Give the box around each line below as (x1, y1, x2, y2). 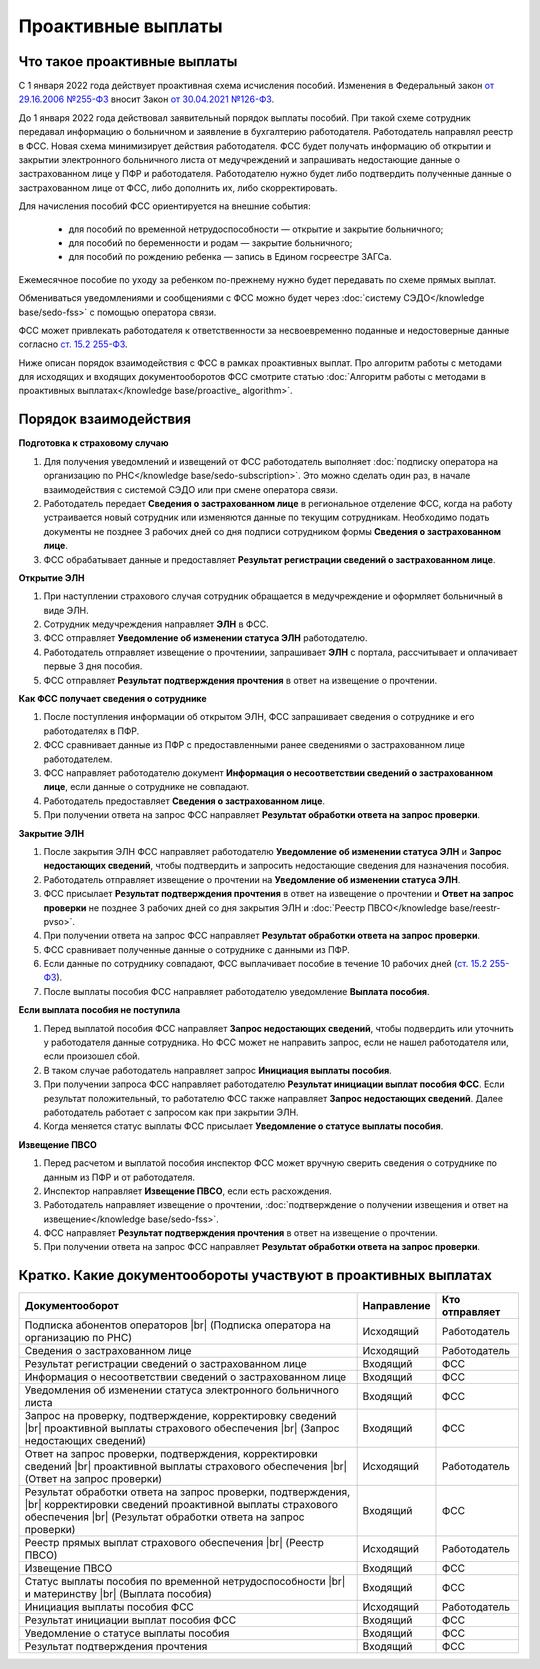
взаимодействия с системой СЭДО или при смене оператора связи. (43, 483, 339, 495)
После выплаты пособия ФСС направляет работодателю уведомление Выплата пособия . (43, 985, 430, 997)
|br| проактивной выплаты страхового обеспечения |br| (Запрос (24, 1421, 340, 1435)
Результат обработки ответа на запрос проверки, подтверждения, (24, 1485, 350, 1499)
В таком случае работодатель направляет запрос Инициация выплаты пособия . (43, 1064, 392, 1076)
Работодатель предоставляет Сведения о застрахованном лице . (43, 795, 325, 807)
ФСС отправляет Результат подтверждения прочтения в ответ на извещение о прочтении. (43, 674, 438, 686)
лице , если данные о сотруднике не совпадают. (43, 781, 250, 793)
